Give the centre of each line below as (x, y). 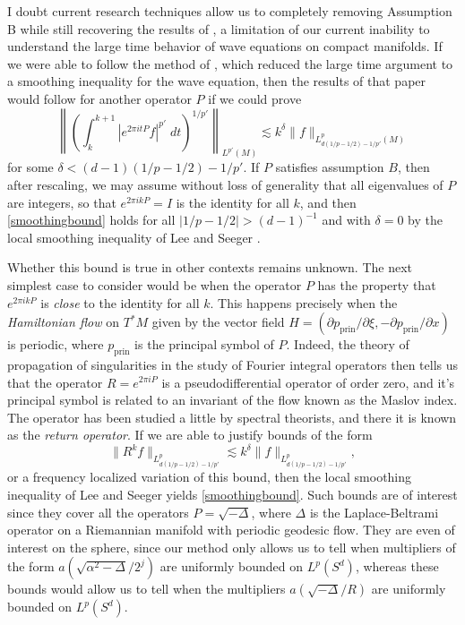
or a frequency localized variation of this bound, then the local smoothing (210, 477)
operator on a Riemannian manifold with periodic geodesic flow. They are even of (231, 530)
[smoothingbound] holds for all (91, 220)
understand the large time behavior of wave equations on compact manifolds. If (225, 46)
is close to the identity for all (120, 302)
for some (30, 167)
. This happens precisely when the (304, 302)
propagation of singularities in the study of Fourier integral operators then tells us (233, 364)
